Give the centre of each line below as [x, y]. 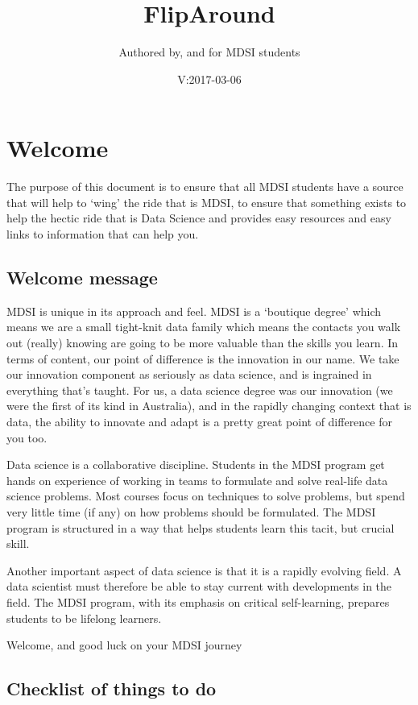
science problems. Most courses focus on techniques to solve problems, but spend [206, 496]
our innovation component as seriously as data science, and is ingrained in [189, 374]
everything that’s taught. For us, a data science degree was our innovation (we [200, 390]
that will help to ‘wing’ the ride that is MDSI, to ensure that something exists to [207, 202]
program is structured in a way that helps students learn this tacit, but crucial [201, 527]
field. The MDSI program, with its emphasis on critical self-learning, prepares [198, 601]
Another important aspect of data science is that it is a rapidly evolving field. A [204, 570]
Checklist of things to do [112, 688]
